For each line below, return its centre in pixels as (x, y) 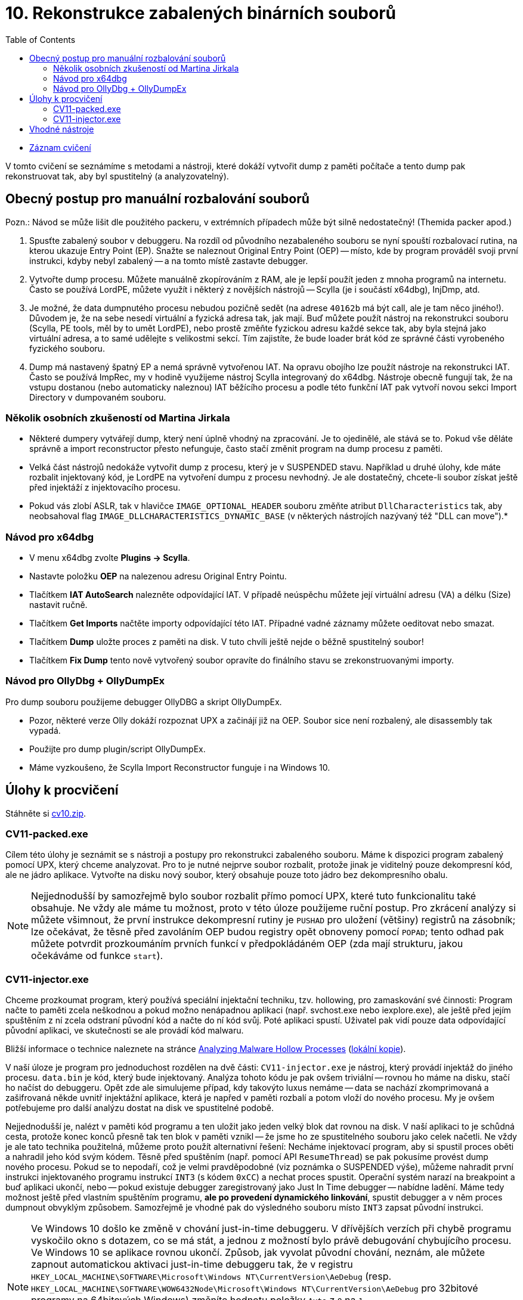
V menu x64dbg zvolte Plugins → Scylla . (110, 558)
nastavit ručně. (58, 605)
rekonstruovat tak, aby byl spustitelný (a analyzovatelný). (117, 176)
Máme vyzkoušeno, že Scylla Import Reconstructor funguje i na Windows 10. (180, 767)
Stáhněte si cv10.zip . (46, 813)
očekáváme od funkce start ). (97, 956)
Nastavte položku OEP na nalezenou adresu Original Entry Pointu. (158, 576)
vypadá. (45, 730)
